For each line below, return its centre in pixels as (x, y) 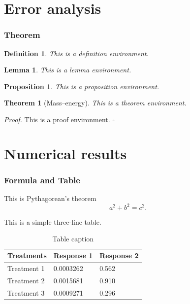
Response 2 (119, 255)
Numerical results (65, 153)
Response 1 (73, 255)
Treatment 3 (26, 292)
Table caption (73, 238)
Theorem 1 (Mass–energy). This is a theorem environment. (95, 103)
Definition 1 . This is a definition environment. (76, 53)
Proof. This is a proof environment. (57, 119)
